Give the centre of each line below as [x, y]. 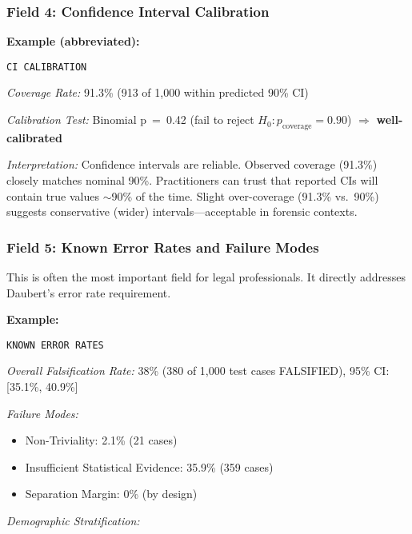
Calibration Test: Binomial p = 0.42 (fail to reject [130, 120]
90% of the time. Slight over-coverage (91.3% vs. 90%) [245, 195]
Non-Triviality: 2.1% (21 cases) [101, 440]
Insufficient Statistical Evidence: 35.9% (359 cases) [149, 466]
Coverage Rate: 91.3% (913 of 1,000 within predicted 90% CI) [158, 92]
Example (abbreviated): [73, 41]
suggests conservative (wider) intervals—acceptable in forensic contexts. [182, 211]
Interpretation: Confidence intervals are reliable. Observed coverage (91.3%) [192, 164]
